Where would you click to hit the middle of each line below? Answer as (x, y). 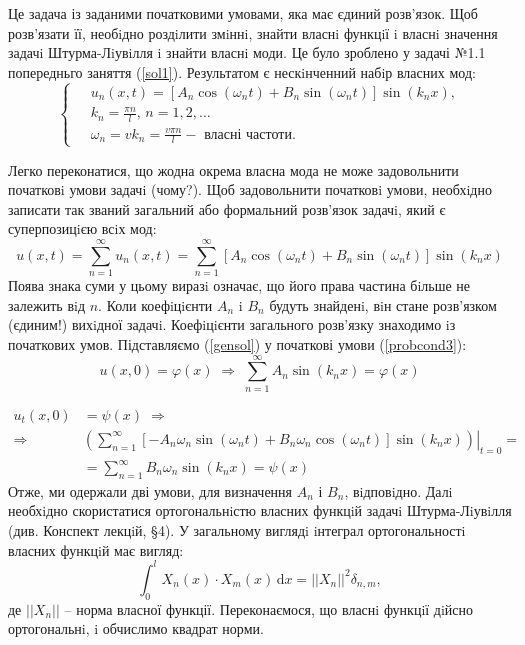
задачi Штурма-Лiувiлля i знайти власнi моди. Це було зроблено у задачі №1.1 (247, 52)
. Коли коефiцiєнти (155, 304)
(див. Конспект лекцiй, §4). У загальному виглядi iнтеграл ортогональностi (237, 530)
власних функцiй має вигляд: (96, 549)
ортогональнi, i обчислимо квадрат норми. (136, 628)
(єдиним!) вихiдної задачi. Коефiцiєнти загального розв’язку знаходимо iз (232, 324)
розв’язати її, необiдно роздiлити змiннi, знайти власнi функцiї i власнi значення (253, 32)
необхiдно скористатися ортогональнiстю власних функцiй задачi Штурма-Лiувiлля (260, 510)
